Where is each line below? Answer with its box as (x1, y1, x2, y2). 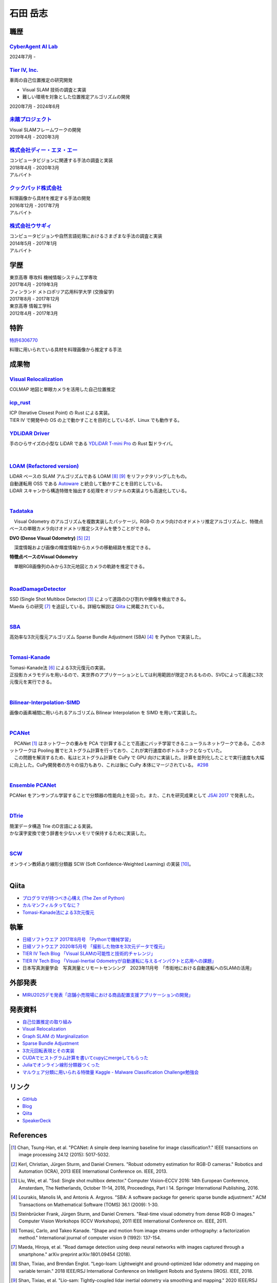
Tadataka (9, 508, 33, 515)
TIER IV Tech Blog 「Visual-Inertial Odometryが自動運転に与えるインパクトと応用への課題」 (22, 958, 216, 964)
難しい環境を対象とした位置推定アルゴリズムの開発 (22, 94, 130, 100)
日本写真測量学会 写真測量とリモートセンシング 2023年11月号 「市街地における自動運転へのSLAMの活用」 (22, 965, 254, 971)
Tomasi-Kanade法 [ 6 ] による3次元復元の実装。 (9, 665, 108, 671)
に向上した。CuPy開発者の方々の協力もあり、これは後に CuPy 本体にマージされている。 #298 (9, 762, 209, 768)
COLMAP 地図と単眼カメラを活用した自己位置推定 (9, 386, 116, 393)
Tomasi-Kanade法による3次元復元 (22, 909, 95, 916)
